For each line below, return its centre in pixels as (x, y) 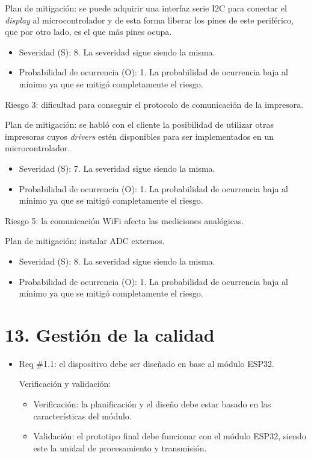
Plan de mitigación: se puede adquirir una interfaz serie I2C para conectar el (146, 8)
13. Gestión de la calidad (110, 334)
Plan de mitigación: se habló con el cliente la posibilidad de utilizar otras (139, 124)
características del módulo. (82, 416)
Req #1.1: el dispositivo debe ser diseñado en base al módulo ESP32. (146, 363)
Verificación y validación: (65, 384)
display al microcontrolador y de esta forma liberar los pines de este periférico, (149, 20)
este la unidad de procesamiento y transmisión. (120, 447)
